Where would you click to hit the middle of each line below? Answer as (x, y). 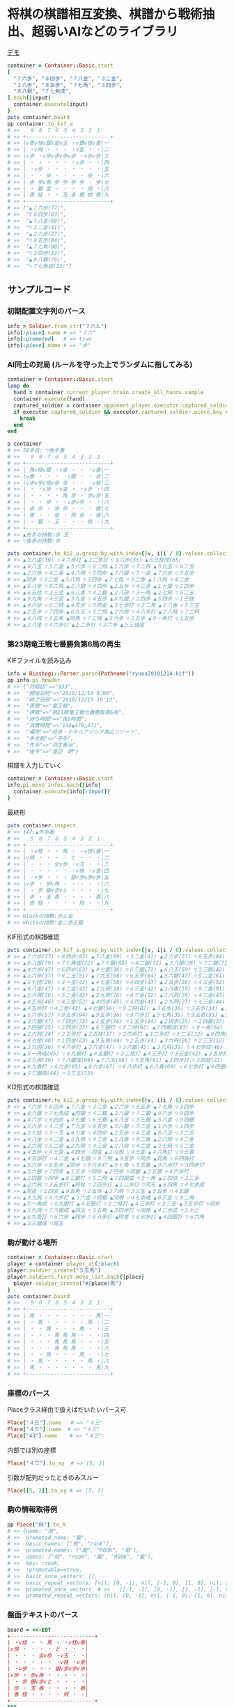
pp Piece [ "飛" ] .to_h (37, 1525)
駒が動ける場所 (32, 1242)
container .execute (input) (51, 104)
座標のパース (29, 1393)
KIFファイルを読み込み (39, 661)
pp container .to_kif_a (40, 124)
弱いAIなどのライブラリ (111, 32)
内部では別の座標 (32, 1450)
